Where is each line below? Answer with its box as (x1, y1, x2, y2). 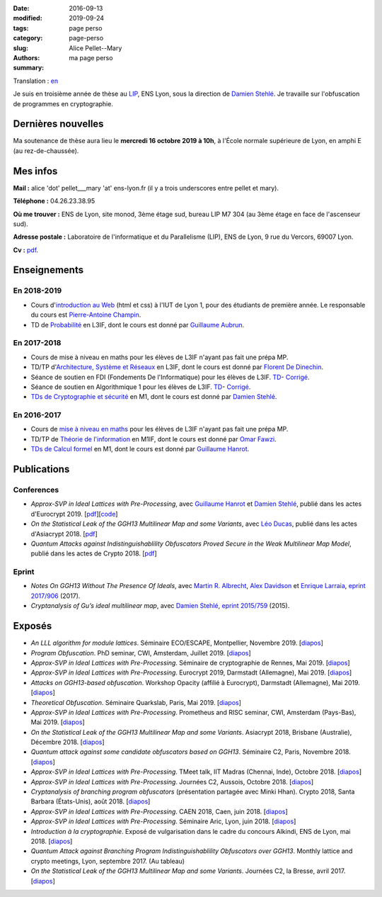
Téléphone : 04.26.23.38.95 (13, 197, 95, 205)
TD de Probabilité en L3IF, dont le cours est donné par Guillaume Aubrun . (30, 320, 245, 329)
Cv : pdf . (13, 245, 39, 254)
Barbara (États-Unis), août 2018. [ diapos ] (30, 797, 151, 806)
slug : (13, 43, 28, 52)
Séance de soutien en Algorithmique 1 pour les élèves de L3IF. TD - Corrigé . (30, 383, 251, 391)
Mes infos (13, 165, 58, 177)
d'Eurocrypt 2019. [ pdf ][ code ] (30, 509, 118, 518)
